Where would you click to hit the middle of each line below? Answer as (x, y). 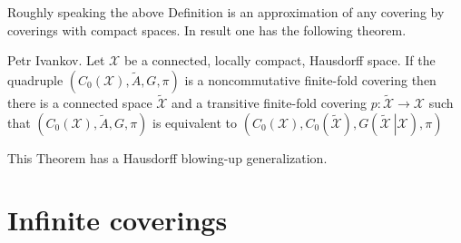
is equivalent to (195, 122)
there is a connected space (80, 102)
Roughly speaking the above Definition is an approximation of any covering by (226, 12)
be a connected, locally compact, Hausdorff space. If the (280, 60)
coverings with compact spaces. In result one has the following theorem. (207, 29)
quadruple (35, 79)
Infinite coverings (118, 220)
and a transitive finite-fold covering (269, 102)
